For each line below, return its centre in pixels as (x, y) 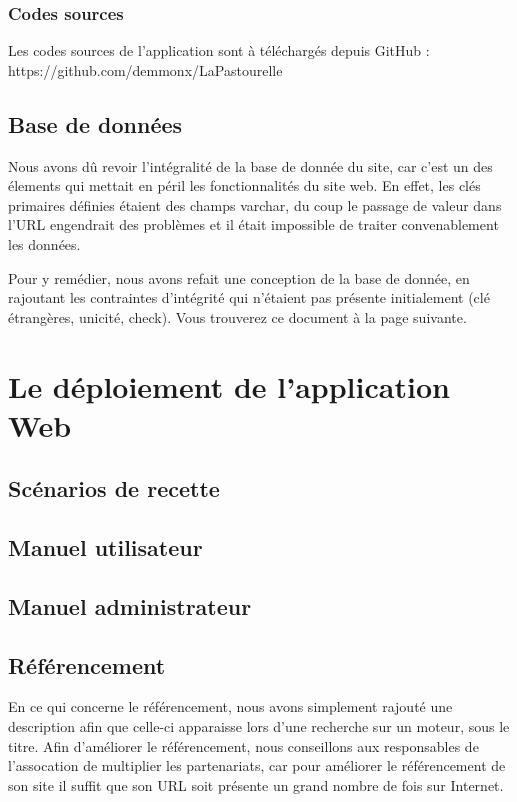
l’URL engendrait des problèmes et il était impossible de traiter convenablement (253, 224)
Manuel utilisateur (105, 547)
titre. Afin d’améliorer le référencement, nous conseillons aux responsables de (243, 745)
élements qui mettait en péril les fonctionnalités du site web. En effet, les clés (244, 185)
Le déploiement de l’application (229, 385)
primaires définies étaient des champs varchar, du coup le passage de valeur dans (255, 204)
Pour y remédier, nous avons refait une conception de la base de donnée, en (239, 277)
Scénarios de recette (114, 488)
